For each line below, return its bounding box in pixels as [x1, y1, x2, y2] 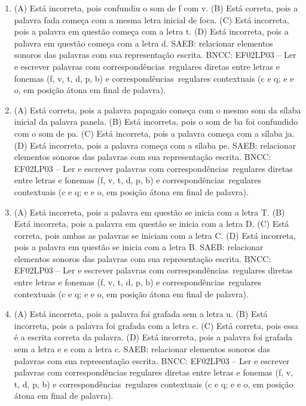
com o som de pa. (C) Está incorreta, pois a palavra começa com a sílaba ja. [14, 127, 295, 139]
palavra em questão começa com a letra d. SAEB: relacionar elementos [14, 36, 273, 49]
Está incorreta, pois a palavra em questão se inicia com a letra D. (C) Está [14, 217, 289, 230]
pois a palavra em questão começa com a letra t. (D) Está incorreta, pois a [14, 25, 289, 38]
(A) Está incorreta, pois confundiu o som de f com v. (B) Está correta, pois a [14, 2, 298, 14]
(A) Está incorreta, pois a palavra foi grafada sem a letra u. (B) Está [14, 307, 268, 320]
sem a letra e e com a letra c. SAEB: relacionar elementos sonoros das [14, 343, 271, 355]
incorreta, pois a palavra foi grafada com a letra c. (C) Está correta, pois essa [14, 319, 299, 331]
